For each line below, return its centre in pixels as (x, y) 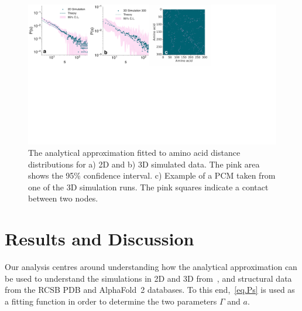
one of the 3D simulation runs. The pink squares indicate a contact (148, 187)
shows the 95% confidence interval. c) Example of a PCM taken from (152, 175)
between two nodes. (63, 198)
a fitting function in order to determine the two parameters (111, 301)
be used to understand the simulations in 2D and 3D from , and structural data (148, 278)
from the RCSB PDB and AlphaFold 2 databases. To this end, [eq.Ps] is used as (150, 290)
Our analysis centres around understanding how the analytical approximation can (151, 267)
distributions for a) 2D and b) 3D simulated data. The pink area (144, 164)
